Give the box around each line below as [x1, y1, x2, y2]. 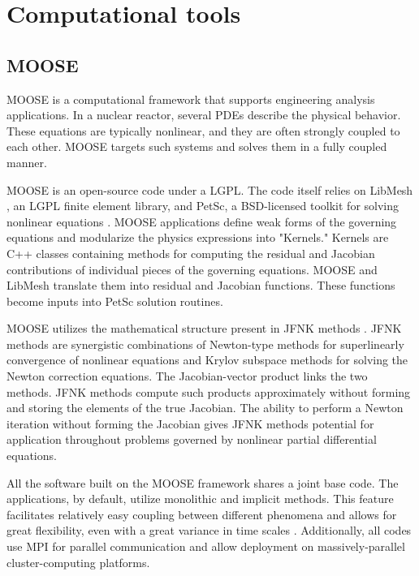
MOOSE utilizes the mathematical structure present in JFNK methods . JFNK [6, 320, 402, 337]
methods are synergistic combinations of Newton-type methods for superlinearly [6, 335, 404, 352]
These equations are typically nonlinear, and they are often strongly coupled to [6, 122, 400, 139]
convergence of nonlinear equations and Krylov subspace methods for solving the [6, 351, 408, 368]
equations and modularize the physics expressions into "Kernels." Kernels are [6, 229, 389, 246]
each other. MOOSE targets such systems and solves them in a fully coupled [6, 138, 387, 155]
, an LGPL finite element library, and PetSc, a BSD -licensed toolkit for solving [6, 197, 400, 214]
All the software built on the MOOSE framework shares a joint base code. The [6, 474, 399, 491]
